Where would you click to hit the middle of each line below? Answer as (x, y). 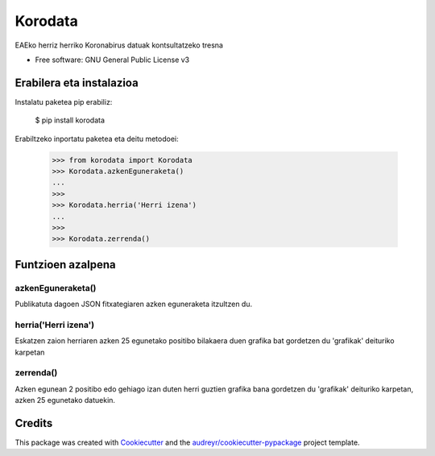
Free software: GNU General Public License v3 (112, 60)
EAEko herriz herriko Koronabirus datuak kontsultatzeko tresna (119, 45)
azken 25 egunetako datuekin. (65, 400)
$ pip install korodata (70, 120)
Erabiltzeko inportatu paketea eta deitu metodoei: (97, 139)
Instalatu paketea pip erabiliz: (64, 102)
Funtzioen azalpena (65, 265)
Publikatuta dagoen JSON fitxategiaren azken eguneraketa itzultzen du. (134, 304)
